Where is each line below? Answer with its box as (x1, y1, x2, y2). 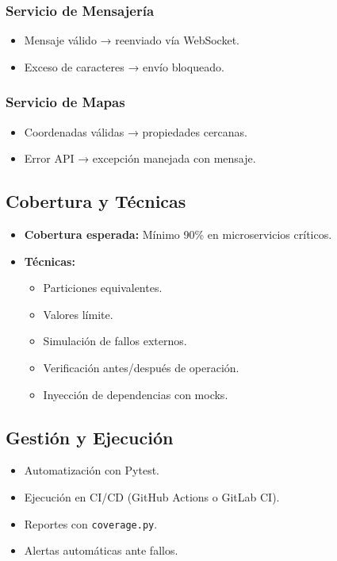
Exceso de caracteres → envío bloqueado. (24, 58, 224, 75)
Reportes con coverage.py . (24, 515, 158, 532)
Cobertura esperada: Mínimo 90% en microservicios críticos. (24, 226, 332, 243)
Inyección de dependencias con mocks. (43, 386, 228, 402)
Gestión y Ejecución (6, 425, 174, 449)
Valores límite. (43, 305, 113, 322)
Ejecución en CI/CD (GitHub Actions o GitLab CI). (24, 488, 280, 505)
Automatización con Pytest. (24, 462, 160, 478)
